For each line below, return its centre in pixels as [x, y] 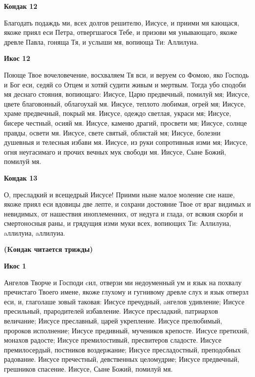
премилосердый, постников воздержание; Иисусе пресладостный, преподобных [122, 349]
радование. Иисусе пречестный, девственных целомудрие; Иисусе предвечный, [122, 359]
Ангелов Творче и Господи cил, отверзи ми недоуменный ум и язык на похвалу [123, 282]
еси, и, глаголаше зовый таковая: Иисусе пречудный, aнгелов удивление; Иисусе [124, 301]
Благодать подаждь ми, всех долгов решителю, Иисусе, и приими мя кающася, [122, 22]
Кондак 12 [21, 6]
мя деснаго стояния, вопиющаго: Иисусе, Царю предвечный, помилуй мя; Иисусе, [127, 94]
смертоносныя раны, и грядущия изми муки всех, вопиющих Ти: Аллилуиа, [118, 223]
